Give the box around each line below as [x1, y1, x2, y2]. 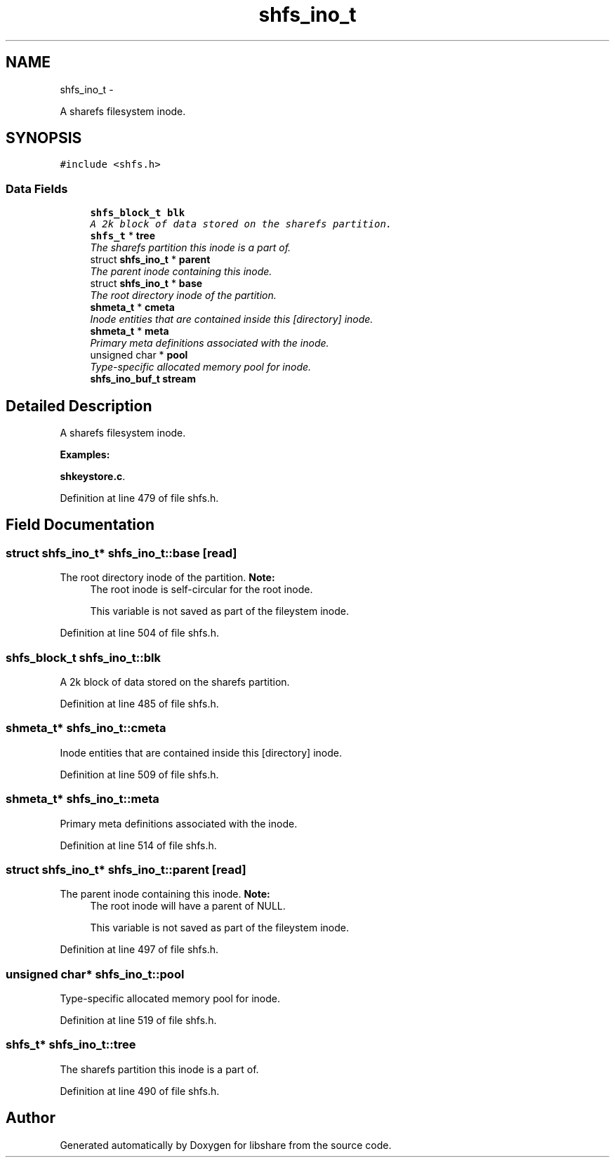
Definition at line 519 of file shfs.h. [60, 1014, 217, 1026]
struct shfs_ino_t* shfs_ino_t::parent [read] [6, 862, 246, 877]
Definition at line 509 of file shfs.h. [60, 768, 219, 780]
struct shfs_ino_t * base [90, 277, 203, 290]
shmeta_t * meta [90, 325, 169, 338]
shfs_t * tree [90, 230, 156, 242]
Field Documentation [6, 516, 154, 534]
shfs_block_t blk [90, 207, 185, 219]
